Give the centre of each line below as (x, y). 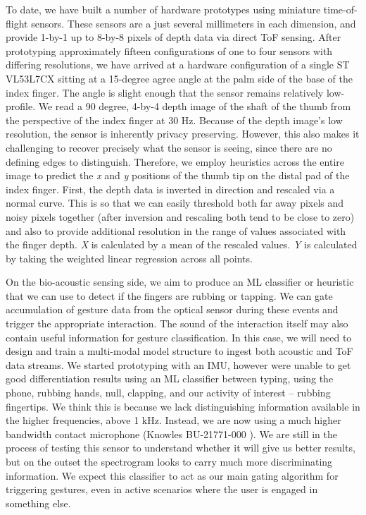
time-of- (340, 9)
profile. (21, 106)
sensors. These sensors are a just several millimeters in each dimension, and (194, 23)
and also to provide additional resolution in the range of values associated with (176, 230)
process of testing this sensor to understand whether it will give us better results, (181, 448)
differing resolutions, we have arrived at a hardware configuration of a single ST (178, 65)
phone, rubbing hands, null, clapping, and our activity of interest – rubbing (168, 393)
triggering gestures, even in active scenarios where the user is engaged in (162, 489)
